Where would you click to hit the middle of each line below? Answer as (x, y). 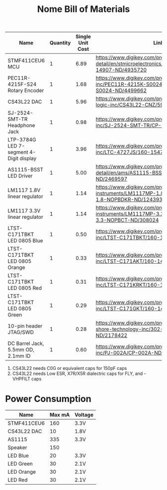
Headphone (21, 126)
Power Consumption (48, 399)
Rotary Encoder (26, 91)
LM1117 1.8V (24, 190)
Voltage (84, 415)
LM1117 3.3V (24, 211)
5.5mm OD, (21, 350)
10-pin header (25, 326)
